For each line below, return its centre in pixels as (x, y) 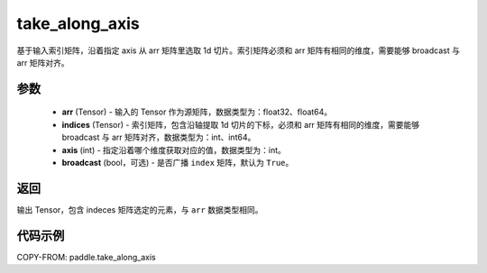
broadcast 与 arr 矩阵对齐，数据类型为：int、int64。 (159, 137)
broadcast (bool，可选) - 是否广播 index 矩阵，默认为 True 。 (178, 162)
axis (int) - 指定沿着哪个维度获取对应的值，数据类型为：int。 (174, 150)
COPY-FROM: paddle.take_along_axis (87, 257)
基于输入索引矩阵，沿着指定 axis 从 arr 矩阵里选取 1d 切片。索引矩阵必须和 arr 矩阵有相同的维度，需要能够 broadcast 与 (238, 50)
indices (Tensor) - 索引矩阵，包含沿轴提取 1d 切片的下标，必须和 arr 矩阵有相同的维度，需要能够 (241, 124)
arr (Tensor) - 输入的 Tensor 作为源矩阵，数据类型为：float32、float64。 (197, 112)
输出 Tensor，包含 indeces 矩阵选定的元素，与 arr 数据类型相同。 (140, 209)
